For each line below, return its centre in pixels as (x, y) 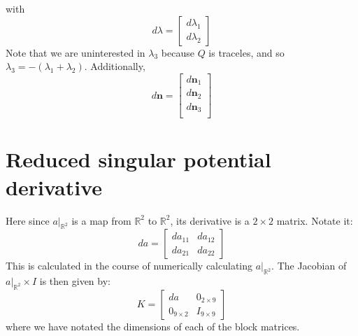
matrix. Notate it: (315, 220)
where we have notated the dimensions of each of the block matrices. (153, 326)
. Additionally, (115, 66)
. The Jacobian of (309, 266)
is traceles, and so (246, 52)
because (178, 52)
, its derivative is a (210, 220)
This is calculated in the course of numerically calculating (129, 266)
